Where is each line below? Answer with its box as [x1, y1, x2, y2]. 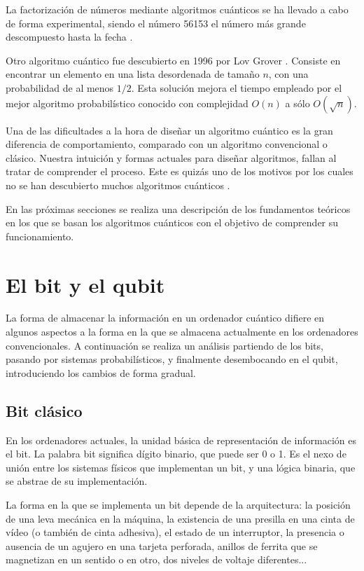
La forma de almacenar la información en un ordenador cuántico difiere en [6, 310, 325, 325]
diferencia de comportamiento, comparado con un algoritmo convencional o [6, 137, 328, 151]
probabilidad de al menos [6, 80, 114, 95]
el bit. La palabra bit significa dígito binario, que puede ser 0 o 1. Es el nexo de [6, 446, 346, 461]
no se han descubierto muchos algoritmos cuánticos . [6, 177, 230, 192]
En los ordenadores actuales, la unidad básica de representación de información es [6, 432, 356, 447]
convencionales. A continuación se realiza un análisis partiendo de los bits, [6, 338, 323, 352]
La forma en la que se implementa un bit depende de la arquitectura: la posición [6, 497, 351, 511]
